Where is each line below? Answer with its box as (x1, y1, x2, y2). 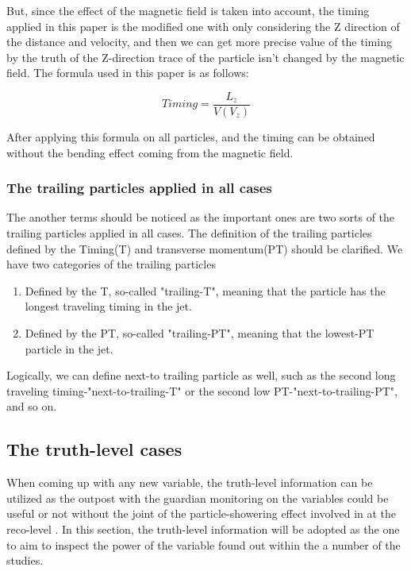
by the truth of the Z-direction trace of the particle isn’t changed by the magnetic (6, 48, 405, 65)
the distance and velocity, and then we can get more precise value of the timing (6, 33, 392, 50)
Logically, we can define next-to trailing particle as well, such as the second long (6, 367, 396, 384)
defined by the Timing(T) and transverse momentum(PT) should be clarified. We (6, 240, 403, 257)
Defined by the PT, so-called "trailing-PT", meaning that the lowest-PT (25, 325, 375, 341)
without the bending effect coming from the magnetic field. (6, 144, 294, 160)
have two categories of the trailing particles (6, 256, 216, 272)
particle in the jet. (25, 340, 113, 357)
